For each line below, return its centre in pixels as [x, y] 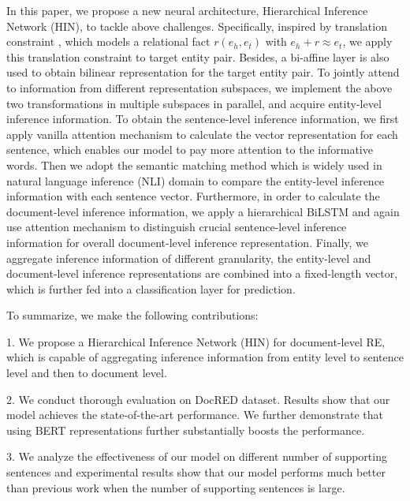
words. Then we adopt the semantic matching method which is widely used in [194, 165]
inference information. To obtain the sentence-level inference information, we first [203, 119]
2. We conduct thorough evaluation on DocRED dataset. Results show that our [198, 399]
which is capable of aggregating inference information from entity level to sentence [205, 357]
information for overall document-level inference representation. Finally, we [188, 242]
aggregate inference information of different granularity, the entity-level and [189, 258]
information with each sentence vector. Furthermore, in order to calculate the [193, 196]
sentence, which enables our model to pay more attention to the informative [190, 150]
